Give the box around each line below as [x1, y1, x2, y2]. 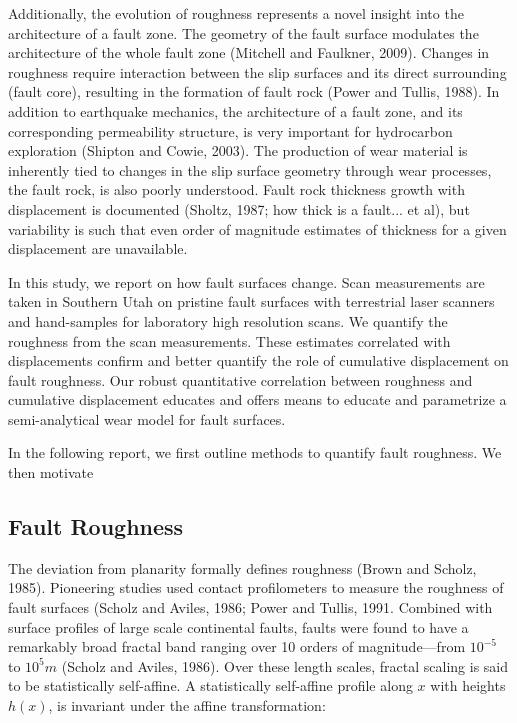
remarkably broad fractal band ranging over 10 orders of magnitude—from [8, 636, 466, 657]
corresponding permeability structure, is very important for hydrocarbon [8, 120, 453, 141]
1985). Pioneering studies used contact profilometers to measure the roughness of [8, 577, 504, 598]
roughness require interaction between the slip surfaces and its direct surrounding [8, 61, 507, 82]
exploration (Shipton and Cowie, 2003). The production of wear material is [8, 140, 468, 161]
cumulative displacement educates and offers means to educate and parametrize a [8, 389, 507, 410]
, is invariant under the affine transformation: [48, 695, 326, 716]
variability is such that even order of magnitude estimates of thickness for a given [8, 218, 507, 239]
